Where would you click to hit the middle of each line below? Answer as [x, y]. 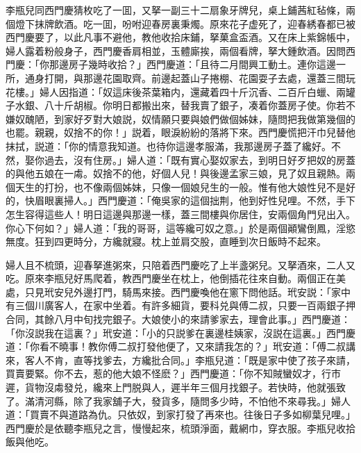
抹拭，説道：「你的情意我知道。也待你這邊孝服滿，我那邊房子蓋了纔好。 [168, 146]
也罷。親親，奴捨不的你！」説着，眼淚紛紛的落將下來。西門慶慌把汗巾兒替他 [180, 132]
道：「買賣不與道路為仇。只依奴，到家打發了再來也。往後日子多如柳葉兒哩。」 [180, 414]
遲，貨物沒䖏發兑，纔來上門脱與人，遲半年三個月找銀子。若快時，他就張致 [176, 387]
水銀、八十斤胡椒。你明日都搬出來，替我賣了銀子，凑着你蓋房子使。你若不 [185, 105]
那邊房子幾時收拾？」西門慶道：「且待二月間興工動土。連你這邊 [192, 64]
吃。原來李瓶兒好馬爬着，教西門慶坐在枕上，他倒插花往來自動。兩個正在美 [176, 278]
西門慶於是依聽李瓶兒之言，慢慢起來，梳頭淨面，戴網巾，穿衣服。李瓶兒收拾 [180, 428]
